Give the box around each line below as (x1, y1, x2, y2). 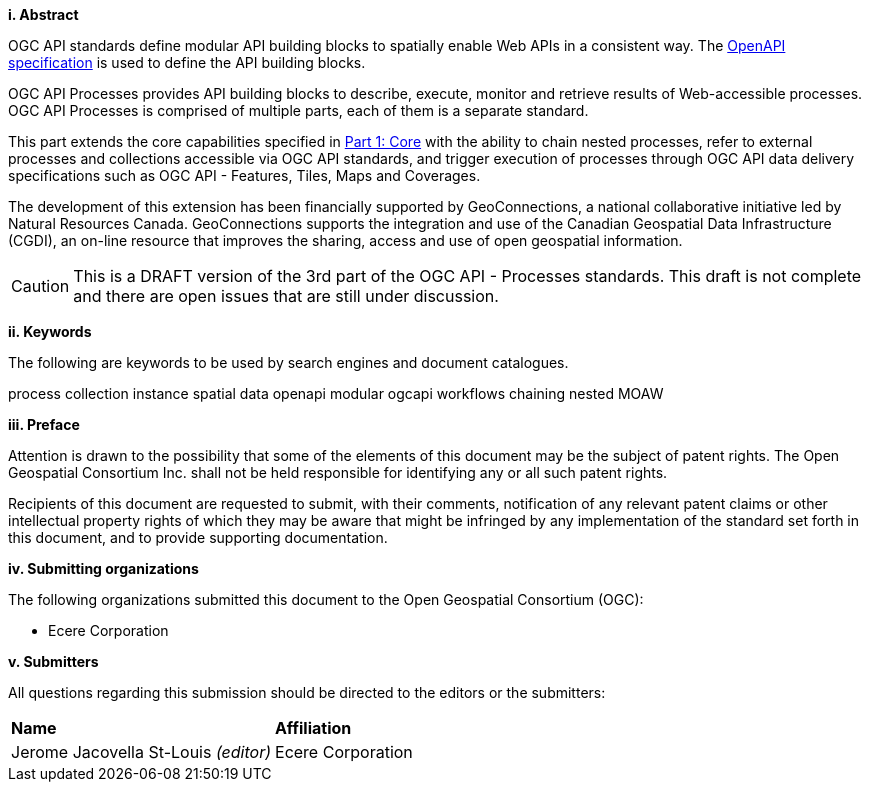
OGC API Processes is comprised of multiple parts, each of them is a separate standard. (8, 102, 589, 119)
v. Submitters (8, 653, 99, 670)
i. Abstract (8, 6, 79, 23)
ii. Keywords (8, 323, 92, 340)
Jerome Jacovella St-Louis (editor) (11, 742, 272, 762)
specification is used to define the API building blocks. (8, 54, 366, 71)
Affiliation (275, 718, 352, 738)
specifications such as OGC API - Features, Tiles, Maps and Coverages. (8, 167, 481, 184)
